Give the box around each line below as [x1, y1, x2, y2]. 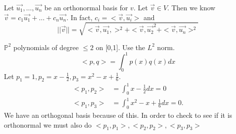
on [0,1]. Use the [96, 42, 146, 52]
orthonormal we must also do [4, 119, 92, 130]
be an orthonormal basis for [44, 2, 128, 12]
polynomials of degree [13, 42, 79, 52]
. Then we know [167, 2, 215, 12]
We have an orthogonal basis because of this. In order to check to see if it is [4, 110, 233, 120]
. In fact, [66, 12, 93, 22]
